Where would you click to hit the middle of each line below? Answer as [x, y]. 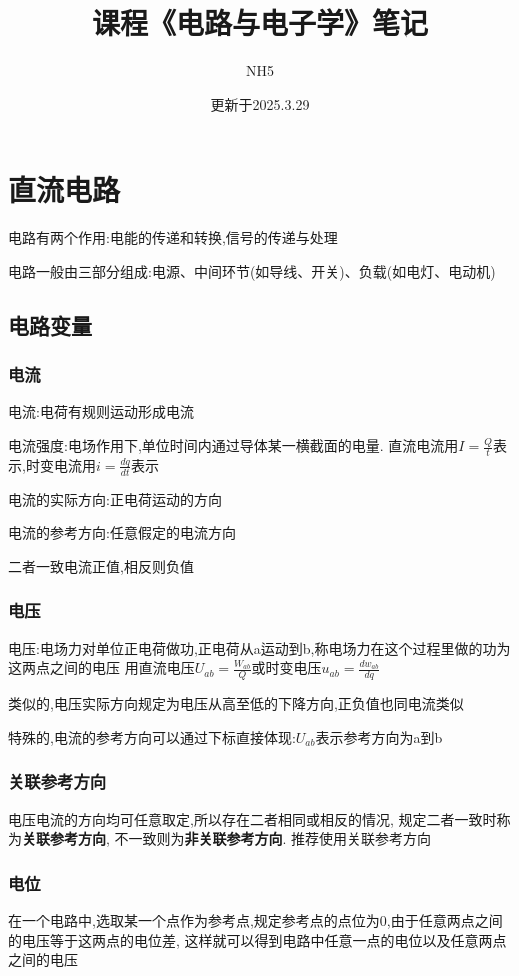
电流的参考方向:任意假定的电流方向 [122, 532]
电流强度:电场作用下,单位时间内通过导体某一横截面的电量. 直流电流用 [233, 445]
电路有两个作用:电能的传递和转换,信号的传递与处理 [173, 237]
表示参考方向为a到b [379, 736]
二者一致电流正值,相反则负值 [101, 565]
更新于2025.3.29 [260, 103]
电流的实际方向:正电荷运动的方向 [115, 498]
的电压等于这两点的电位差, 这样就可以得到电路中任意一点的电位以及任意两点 [257, 939]
